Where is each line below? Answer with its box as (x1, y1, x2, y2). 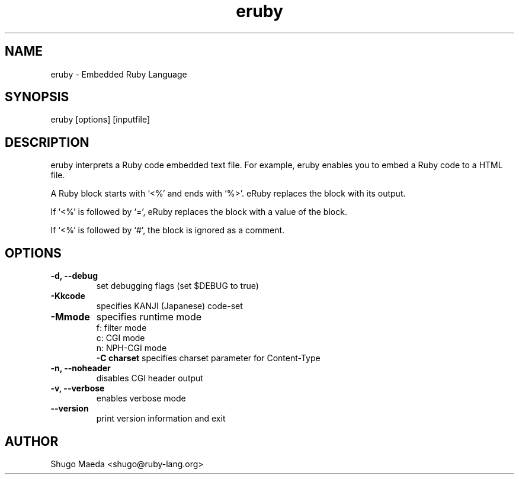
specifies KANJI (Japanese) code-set (96, 301, 243, 311)
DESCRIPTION (5, 134, 89, 150)
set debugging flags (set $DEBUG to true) (96, 281, 259, 291)
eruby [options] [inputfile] (50, 114, 150, 125)
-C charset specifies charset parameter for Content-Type (96, 353, 321, 364)
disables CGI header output (96, 373, 203, 384)
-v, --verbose (50, 383, 105, 394)
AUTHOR (5, 433, 59, 449)
